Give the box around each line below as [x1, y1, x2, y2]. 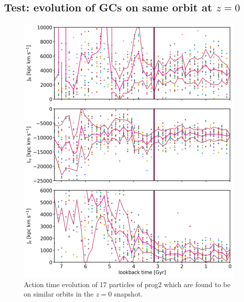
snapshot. [114, 289, 143, 299]
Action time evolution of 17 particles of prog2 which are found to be [24, 279, 231, 289]
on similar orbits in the [24, 289, 94, 299]
